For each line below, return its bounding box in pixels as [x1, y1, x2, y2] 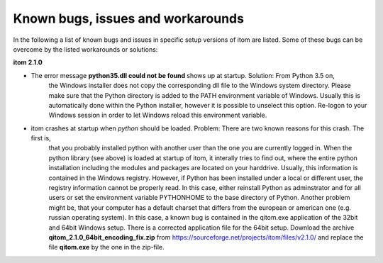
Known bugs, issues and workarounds [13, 11, 245, 26]
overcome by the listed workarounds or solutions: [13, 45, 158, 53]
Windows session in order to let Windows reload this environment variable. [48, 111, 267, 120]
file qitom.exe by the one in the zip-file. [48, 243, 165, 252]
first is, [30, 134, 51, 142]
